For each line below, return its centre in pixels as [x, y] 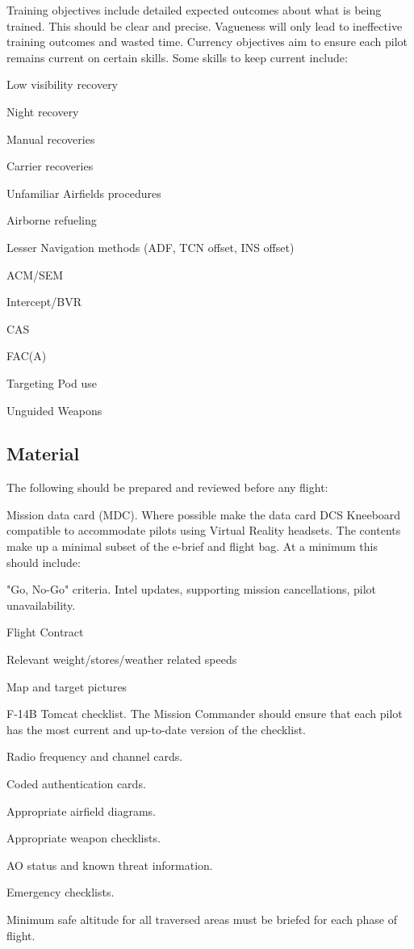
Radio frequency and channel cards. [95, 756]
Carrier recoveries [50, 166]
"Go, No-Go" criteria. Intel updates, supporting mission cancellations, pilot [192, 589]
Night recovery [43, 111]
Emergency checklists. [61, 892]
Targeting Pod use [52, 382]
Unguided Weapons [54, 410]
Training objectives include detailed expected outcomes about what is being [194, 10]
